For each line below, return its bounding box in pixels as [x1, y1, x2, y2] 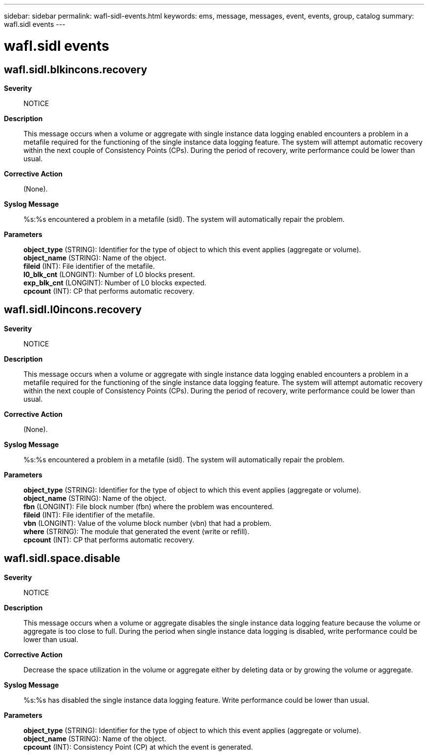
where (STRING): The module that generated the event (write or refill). [23, 527, 250, 536]
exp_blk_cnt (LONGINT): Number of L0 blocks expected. [23, 278, 207, 287]
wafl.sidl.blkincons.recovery [4, 63, 148, 76]
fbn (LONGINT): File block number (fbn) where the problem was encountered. [23, 502, 274, 511]
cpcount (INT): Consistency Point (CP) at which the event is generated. [23, 742, 253, 751]
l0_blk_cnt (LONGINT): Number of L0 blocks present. [23, 270, 195, 279]
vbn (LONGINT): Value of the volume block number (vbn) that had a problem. [23, 518, 272, 527]
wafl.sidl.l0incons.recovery [4, 303, 142, 316]
